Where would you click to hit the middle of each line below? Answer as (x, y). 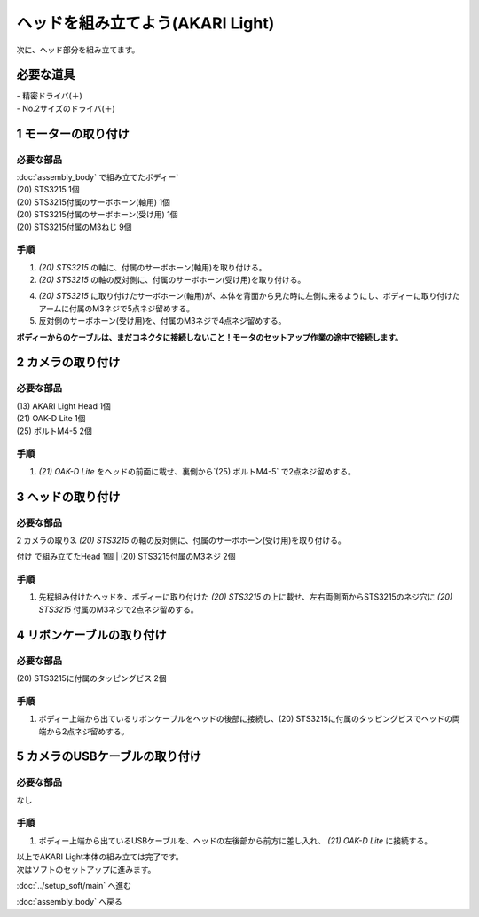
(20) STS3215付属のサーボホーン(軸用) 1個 (93, 202)
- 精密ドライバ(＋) (50, 96)
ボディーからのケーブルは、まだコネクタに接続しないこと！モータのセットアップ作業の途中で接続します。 (210, 337)
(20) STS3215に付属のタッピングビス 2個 (92, 678)
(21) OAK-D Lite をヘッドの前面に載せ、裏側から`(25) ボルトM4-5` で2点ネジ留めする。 (197, 471)
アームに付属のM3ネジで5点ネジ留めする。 (117, 308)
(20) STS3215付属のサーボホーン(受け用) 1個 (97, 215)
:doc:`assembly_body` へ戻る (70, 902)
